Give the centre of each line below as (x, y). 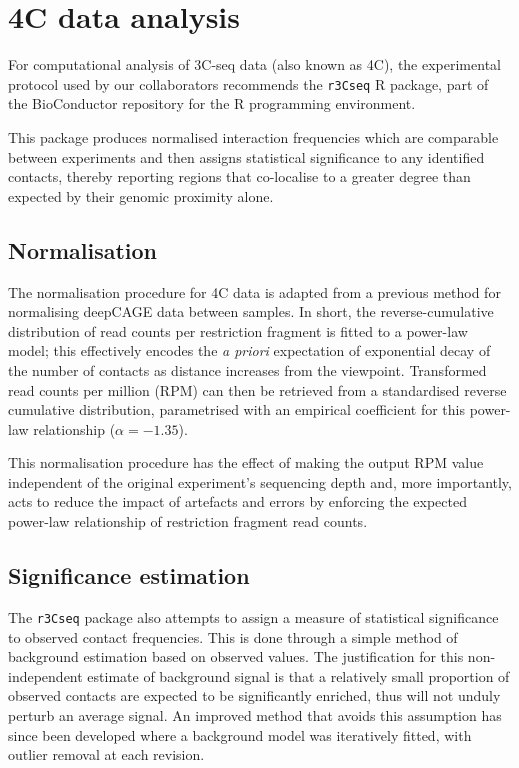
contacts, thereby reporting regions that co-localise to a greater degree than (239, 176)
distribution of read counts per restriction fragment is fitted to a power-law (238, 330)
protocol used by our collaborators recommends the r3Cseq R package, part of (248, 83)
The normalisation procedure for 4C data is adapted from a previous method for (254, 291)
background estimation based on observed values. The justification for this (236, 656)
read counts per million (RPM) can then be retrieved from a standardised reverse (257, 389)
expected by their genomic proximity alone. (141, 195)
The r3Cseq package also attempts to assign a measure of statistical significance (253, 616)
